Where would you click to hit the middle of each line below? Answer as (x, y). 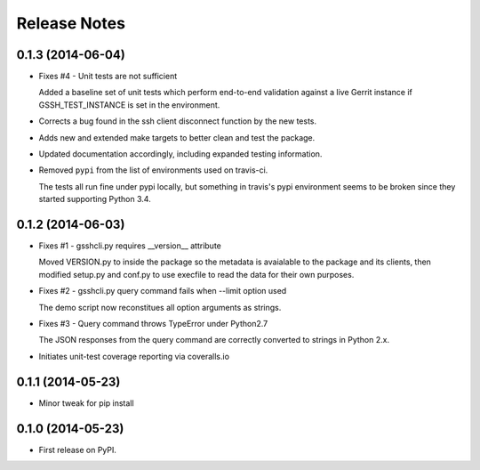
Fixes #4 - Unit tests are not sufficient (108, 77)
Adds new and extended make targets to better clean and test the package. (177, 137)
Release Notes (71, 23)
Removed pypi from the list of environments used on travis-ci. (153, 170)
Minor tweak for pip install (86, 403)
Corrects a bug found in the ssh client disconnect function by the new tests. (178, 121)
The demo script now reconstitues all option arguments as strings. (160, 307)
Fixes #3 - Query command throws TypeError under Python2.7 (153, 324)
